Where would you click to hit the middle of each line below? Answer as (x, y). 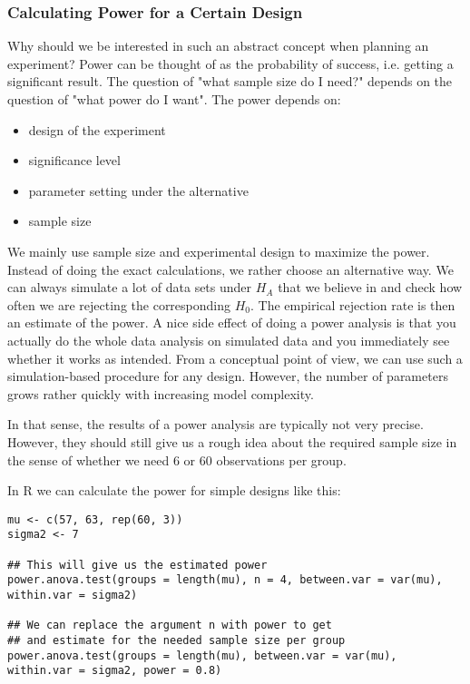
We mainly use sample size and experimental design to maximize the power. (219, 251)
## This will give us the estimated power (137, 565)
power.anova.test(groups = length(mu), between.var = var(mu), (202, 655)
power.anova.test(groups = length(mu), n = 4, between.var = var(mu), (225, 580)
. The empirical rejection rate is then (353, 304)
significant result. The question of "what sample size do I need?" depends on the (230, 81)
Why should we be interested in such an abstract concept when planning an (218, 46)
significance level (74, 160)
